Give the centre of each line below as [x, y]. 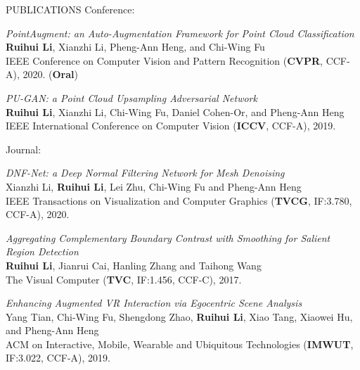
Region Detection [42, 251]
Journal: [24, 149]
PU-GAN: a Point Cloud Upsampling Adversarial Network [131, 97]
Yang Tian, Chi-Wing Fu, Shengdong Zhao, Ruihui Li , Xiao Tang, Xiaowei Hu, [179, 316]
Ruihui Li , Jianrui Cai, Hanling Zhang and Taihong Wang [134, 265]
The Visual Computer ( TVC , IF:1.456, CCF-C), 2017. [124, 279]
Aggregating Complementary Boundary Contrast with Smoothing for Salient [168, 237]
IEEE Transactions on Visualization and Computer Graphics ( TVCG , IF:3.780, [179, 200]
